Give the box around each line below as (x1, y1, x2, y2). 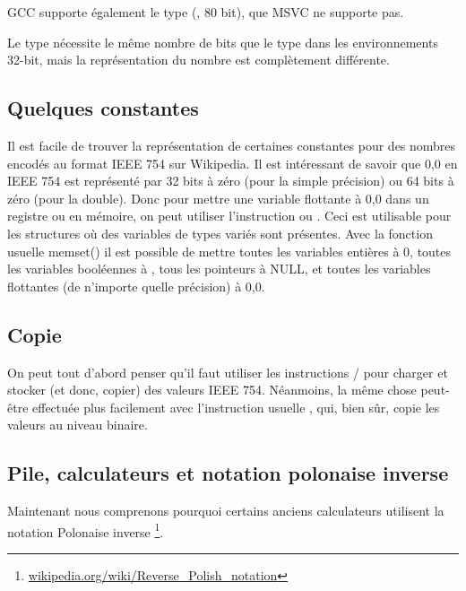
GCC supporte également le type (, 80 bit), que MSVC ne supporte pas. (7, 3, 404, 21)
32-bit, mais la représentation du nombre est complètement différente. (7, 50, 390, 69)
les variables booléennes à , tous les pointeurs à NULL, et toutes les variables (7, 259, 431, 278)
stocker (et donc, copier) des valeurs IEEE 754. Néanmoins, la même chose (7, 380, 417, 399)
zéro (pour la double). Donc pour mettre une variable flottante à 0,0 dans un (7, 188, 429, 207)
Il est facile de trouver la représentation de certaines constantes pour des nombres (7, 135, 456, 154)
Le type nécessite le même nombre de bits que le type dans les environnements (7, 32, 438, 51)
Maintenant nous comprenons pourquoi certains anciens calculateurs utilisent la (7, 501, 444, 520)
